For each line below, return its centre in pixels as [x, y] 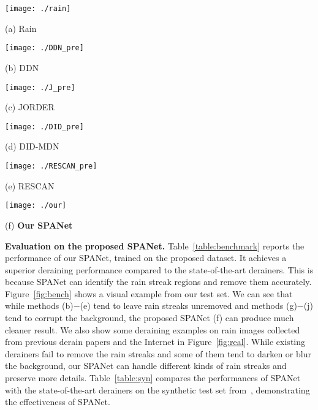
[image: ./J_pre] [40, 87]
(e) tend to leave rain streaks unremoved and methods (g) [188, 306]
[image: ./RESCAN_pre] [51, 166]
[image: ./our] [36, 206]
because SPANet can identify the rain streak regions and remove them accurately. [158, 282]
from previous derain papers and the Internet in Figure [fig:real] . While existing [155, 342]
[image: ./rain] [38, 9]
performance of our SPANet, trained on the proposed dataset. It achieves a [146, 258]
